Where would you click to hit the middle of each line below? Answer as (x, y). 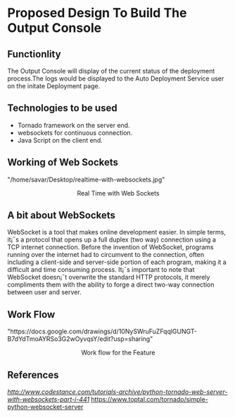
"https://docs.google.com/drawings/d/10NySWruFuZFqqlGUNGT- (102, 332)
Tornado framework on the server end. (74, 125)
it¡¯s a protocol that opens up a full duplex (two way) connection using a (112, 240)
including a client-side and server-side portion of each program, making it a (117, 262)
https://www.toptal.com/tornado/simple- (150, 400)
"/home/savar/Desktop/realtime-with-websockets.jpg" (86, 179)
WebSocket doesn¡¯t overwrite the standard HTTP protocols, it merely (109, 277)
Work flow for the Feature (118, 353)
